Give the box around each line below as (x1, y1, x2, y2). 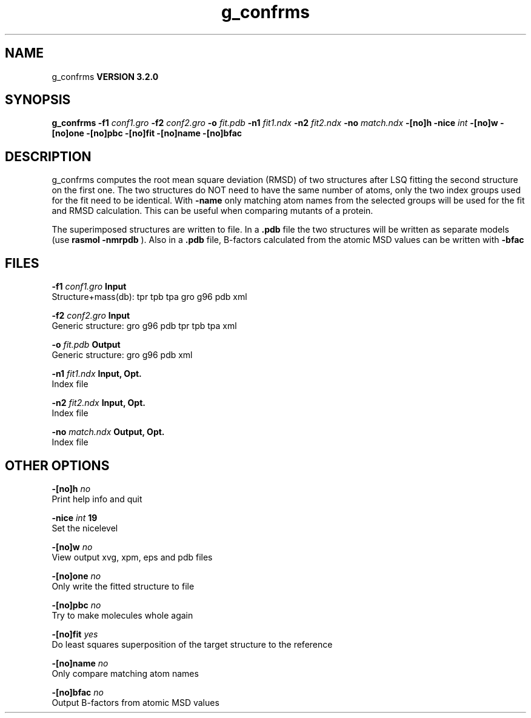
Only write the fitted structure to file (52, 580, 195, 591)
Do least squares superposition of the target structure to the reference (52, 639, 333, 650)
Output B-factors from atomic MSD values (52, 697, 219, 708)
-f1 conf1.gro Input (52, 281, 127, 292)
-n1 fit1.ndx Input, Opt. (52, 368, 142, 379)
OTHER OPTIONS (5, 457, 110, 473)
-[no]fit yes (52, 628, 98, 639)
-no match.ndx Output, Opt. (52, 427, 165, 437)
